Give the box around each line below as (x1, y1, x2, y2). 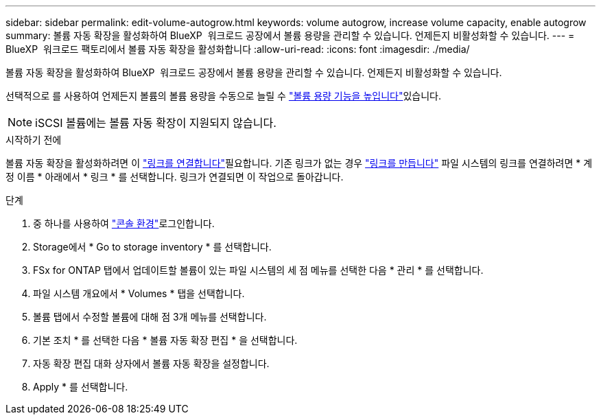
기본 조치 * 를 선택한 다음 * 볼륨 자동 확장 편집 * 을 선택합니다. (33, 334, 298, 346)
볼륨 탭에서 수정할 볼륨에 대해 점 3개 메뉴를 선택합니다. (33, 311, 267, 323)
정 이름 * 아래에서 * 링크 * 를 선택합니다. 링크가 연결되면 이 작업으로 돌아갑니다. (5, 171, 344, 183)
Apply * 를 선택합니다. (33, 381, 128, 393)
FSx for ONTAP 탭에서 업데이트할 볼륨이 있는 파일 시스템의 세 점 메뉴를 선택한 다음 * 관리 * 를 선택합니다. (33, 264, 484, 276)
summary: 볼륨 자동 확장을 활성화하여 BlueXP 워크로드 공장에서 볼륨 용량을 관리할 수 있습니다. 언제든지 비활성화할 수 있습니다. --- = (5, 30, 575, 41)
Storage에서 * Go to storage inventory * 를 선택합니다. (33, 241, 272, 253)
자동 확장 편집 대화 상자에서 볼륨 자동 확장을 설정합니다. (33, 358, 270, 369)
